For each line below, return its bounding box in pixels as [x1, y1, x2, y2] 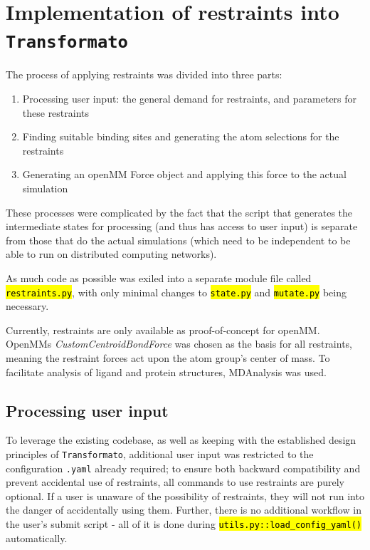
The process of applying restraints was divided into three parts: [6, 67, 282, 82]
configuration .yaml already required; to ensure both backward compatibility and [6, 460, 361, 475]
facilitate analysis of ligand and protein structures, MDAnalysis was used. [6, 364, 327, 379]
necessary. [6, 299, 49, 313]
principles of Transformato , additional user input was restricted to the [6, 446, 314, 461]
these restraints [22, 105, 90, 120]
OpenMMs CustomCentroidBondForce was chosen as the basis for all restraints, [6, 336, 353, 351]
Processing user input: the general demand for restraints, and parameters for [22, 91, 357, 106]
